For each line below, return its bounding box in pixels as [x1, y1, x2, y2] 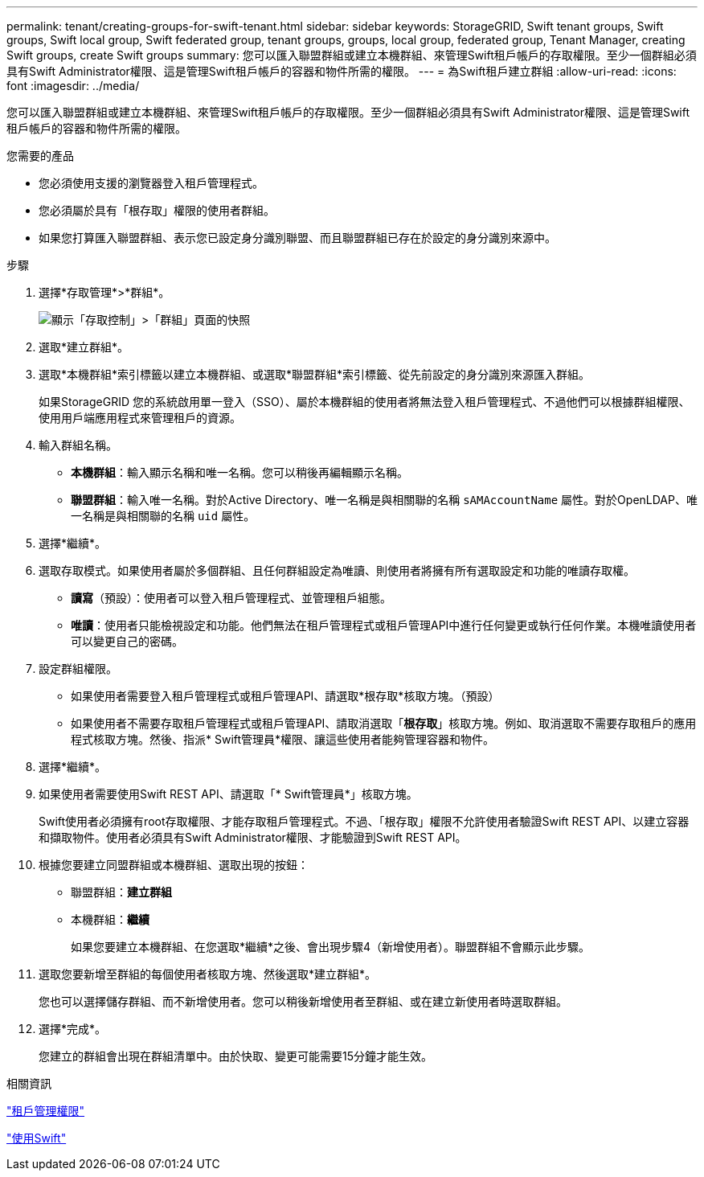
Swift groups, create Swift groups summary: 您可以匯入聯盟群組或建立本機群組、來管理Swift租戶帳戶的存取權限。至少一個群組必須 [6, 48, 697, 62]
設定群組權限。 [39, 662, 117, 675]
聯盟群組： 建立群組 [71, 885, 172, 899]
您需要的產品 [6, 149, 74, 162]
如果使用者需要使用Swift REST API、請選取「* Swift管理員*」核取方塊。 [39, 787, 418, 801]
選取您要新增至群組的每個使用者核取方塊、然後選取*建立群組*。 [39, 967, 377, 981]
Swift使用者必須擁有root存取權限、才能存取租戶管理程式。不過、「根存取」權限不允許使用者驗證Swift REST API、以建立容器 [39, 814, 690, 828]
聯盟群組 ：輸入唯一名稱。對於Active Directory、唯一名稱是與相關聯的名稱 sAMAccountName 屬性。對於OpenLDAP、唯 [71, 493, 698, 506]
